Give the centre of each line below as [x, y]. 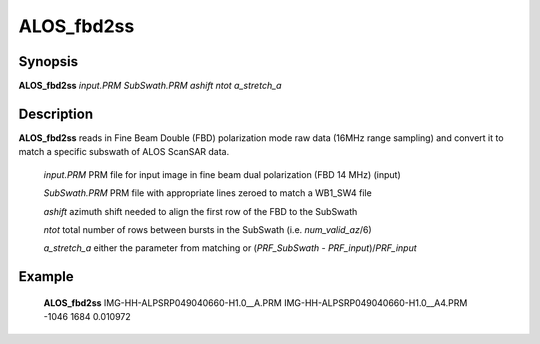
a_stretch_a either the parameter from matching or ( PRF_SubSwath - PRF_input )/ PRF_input [230, 248]
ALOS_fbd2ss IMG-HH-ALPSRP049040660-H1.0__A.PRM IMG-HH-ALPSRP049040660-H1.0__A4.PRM [255, 302]
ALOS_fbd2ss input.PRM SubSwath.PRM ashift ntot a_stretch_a [150, 86]
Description [56, 113]
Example [46, 276]
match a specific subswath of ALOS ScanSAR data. [124, 152]
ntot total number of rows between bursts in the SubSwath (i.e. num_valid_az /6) [207, 229]
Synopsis [48, 61]
